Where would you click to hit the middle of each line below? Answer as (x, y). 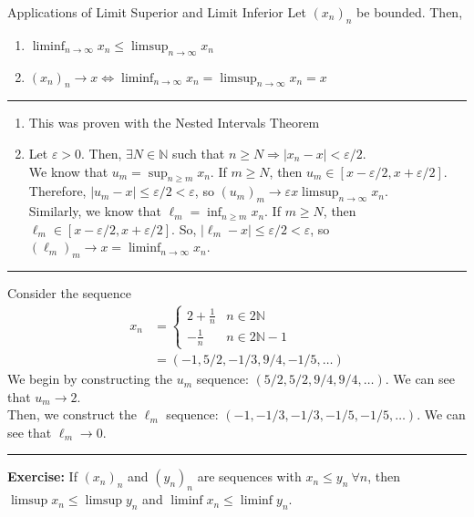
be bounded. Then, (410, 12)
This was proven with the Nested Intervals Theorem (174, 123)
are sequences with (249, 476)
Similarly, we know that (95, 211)
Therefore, (57, 191)
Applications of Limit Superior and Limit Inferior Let (157, 12)
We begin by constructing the (90, 379)
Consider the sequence (69, 293)
